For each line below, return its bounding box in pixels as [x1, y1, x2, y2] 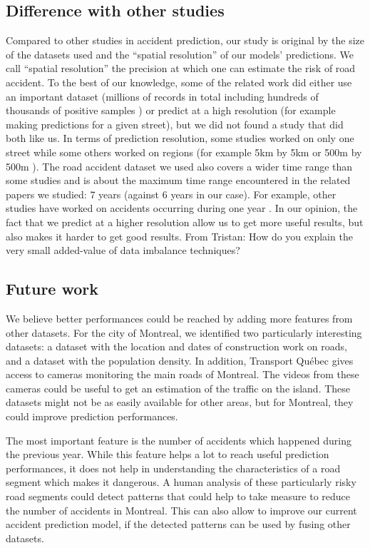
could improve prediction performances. [6, 409, 178, 424]
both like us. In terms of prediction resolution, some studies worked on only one [6, 131, 354, 146]
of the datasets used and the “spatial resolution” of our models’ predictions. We [6, 46, 354, 61]
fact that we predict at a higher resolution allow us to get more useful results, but [6, 214, 364, 229]
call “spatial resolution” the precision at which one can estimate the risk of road [6, 61, 356, 76]
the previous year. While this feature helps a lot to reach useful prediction [6, 447, 329, 462]
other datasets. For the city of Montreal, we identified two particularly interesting [6, 325, 362, 340]
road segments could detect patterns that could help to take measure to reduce [6, 489, 351, 504]
